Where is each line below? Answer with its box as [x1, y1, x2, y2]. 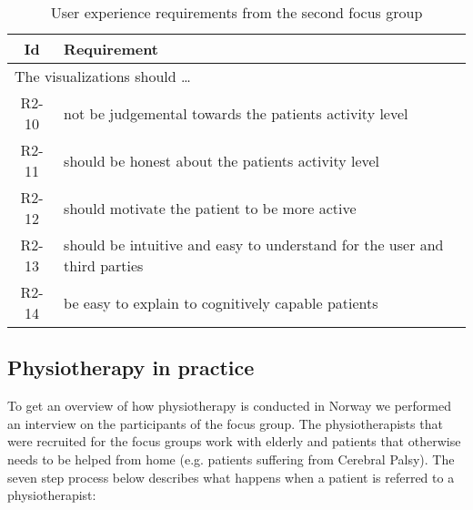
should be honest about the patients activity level [64, 149, 380, 171]
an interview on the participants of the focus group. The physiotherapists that [7, 413, 443, 433]
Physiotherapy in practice [7, 353, 255, 382]
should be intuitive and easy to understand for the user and [64, 234, 444, 255]
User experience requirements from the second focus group [50, 2, 423, 23]
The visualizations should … [15, 66, 191, 87]
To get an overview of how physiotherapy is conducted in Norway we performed [7, 396, 451, 415]
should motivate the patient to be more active [64, 197, 357, 219]
